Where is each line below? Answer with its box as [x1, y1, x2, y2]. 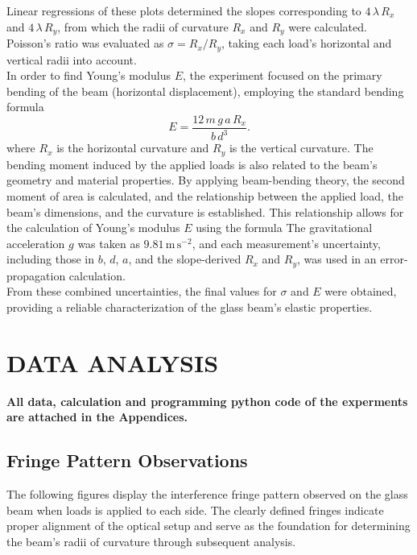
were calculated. [288, 18, 367, 35]
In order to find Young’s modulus [6, 67, 171, 84]
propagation [6, 267, 66, 284]
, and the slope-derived [128, 251, 242, 267]
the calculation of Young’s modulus [6, 219, 180, 236]
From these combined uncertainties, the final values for [6, 283, 277, 300]
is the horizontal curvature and [56, 139, 209, 156]
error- [380, 251, 408, 267]
